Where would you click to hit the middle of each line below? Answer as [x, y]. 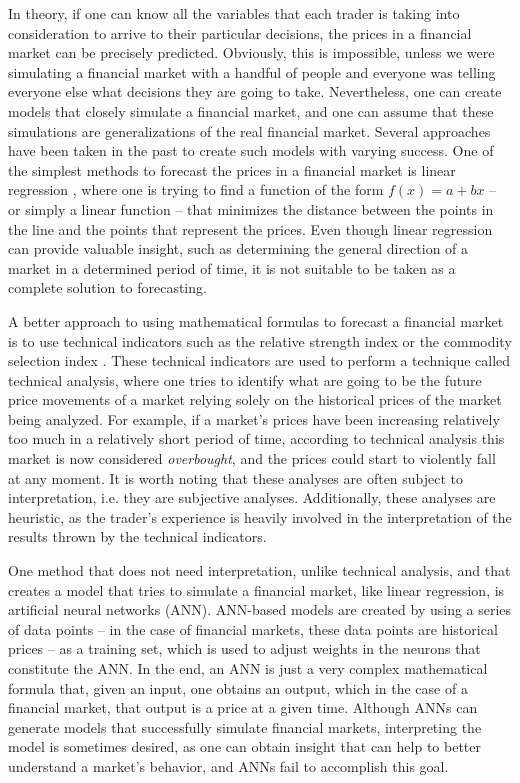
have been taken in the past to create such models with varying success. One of [251, 150]
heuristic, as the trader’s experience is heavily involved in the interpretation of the [260, 516]
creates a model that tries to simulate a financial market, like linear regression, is [256, 589]
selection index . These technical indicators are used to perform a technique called [259, 360]
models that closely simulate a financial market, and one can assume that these [251, 110]
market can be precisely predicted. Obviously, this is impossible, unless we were [251, 52]
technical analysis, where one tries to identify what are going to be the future [245, 379]
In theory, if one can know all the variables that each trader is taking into [234, 13]
